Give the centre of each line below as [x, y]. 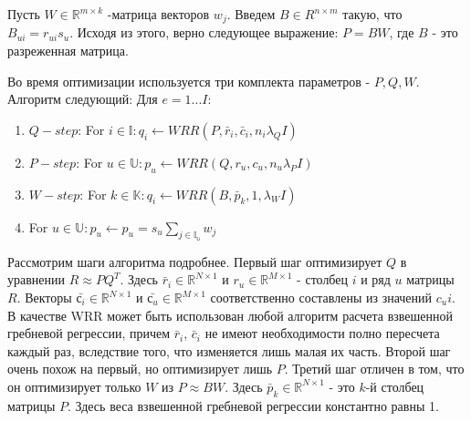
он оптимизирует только [74, 386]
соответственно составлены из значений [321, 298]
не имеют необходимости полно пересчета [322, 333]
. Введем [251, 14]
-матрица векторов [158, 14]
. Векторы [44, 298]
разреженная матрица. [68, 51]
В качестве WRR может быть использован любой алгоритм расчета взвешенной [230, 315]
